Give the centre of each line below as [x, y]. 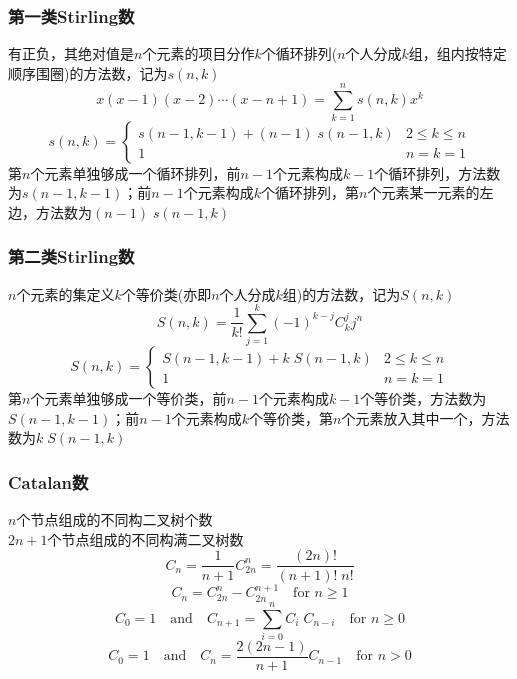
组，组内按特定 [457, 53]
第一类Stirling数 [71, 15]
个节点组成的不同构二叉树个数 [114, 519]
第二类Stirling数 [71, 256]
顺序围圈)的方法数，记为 [88, 72]
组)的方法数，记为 [341, 293]
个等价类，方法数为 [423, 398]
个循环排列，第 [310, 192]
